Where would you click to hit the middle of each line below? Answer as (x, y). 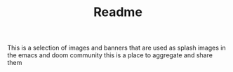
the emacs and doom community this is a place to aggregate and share (110, 55)
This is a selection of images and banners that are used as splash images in (116, 48)
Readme (118, 12)
